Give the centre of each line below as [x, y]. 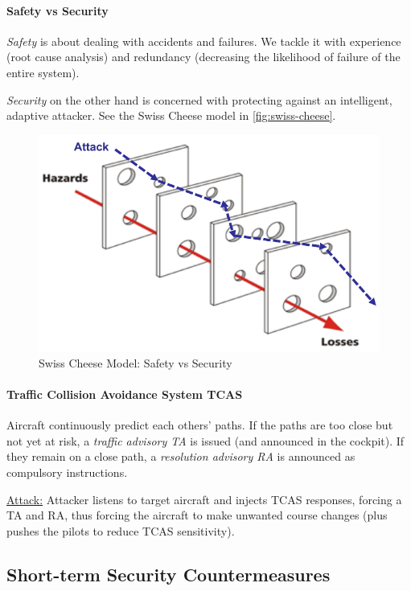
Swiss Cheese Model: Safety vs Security [136, 362]
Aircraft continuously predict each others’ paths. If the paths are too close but [200, 425]
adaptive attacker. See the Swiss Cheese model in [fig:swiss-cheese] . [171, 115]
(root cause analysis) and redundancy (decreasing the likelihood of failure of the [203, 57]
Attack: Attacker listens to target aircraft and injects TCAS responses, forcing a [204, 499]
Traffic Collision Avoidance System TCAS [125, 394]
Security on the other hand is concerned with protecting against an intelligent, [199, 99]
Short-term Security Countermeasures [169, 574]
